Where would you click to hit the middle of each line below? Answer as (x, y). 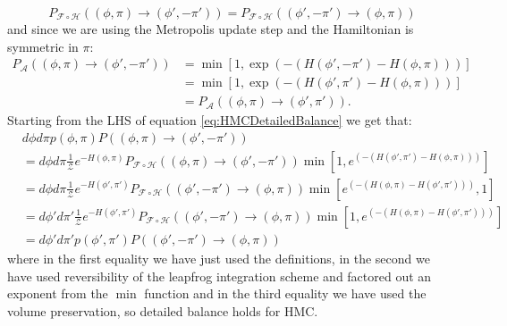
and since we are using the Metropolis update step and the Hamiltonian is (211, 29)
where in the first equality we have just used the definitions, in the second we (219, 259)
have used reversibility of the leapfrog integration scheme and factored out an (220, 276)
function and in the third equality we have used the (285, 293)
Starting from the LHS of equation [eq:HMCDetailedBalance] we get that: (210, 120)
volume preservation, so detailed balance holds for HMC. (163, 310)
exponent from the (58, 293)
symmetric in (43, 46)
